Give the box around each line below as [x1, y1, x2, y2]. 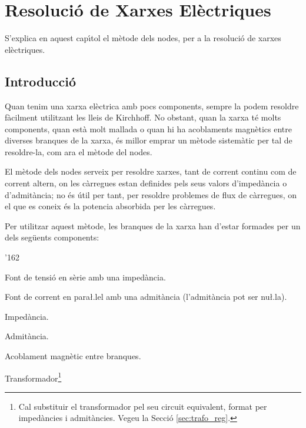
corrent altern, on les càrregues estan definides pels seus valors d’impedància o [5, 177, 287, 189]
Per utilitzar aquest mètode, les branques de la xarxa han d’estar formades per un [5, 219, 301, 232]
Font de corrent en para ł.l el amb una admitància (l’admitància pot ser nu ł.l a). [5, 290, 287, 303]
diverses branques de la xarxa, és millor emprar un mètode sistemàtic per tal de [5, 134, 292, 146]
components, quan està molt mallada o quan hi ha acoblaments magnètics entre [5, 122, 292, 135]
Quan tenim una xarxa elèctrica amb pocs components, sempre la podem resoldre [5, 99, 299, 112]
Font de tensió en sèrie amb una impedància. [5, 270, 166, 283]
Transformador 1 [5, 370, 62, 384]
